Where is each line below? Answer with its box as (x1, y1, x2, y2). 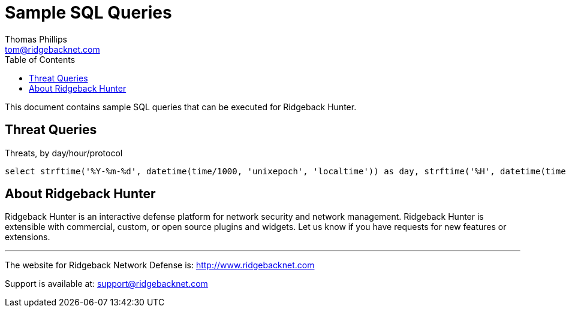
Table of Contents (5, 54, 76, 65)
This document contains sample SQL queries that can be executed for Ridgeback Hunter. (5, 101, 357, 112)
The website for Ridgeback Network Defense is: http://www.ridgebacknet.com (5, 260, 315, 271)
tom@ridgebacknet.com (5, 44, 100, 54)
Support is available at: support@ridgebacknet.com (5, 278, 208, 289)
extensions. (5, 232, 50, 243)
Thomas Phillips (5, 34, 67, 44)
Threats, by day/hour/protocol (5, 147, 123, 158)
